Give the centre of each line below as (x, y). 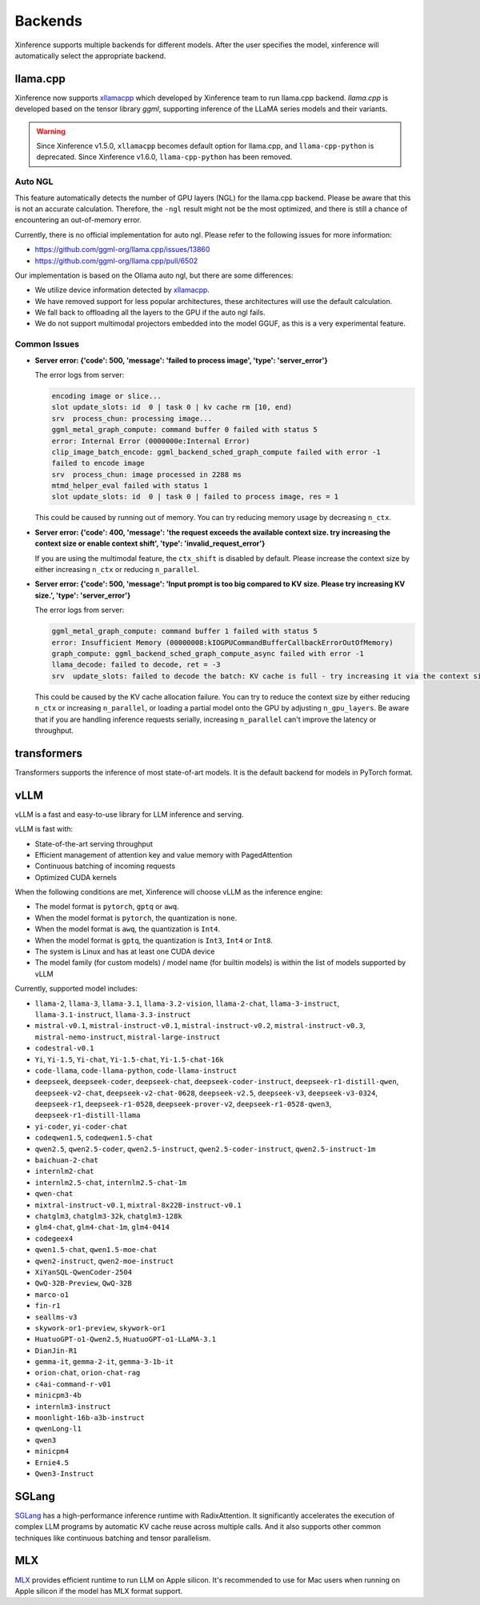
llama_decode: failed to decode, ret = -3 (136, 665)
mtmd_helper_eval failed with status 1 (130, 486)
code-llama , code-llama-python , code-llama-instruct (136, 1070)
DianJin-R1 (56, 1351)
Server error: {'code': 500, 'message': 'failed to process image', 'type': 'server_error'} (181, 360)
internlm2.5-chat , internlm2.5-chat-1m (111, 1182)
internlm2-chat (65, 1171)
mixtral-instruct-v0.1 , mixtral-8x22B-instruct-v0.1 (138, 1205)
